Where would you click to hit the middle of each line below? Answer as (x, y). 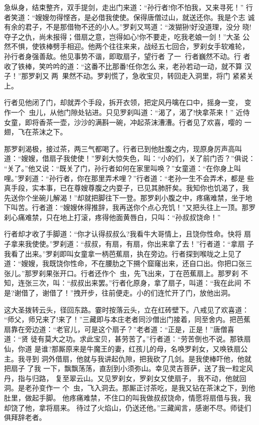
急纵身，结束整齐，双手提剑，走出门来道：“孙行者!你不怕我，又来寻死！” (124, 7)
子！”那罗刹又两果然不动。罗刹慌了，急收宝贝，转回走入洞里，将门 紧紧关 (129, 76)
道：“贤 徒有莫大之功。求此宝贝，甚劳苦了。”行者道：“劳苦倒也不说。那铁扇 (127, 339)
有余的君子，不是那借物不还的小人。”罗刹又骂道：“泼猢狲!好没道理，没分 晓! (128, 27)
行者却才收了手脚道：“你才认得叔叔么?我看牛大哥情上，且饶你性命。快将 (123, 234)
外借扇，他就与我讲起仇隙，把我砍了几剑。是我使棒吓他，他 (146, 358)
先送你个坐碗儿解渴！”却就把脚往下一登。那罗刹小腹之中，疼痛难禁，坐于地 (128, 197)
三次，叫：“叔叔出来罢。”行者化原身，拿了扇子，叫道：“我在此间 (136, 283)
